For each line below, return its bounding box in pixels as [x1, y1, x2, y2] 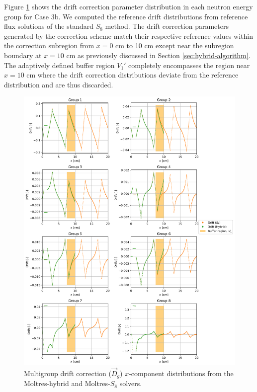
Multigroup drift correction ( [24, 368, 111, 378]
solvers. [119, 378, 142, 389]
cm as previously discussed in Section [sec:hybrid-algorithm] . [66, 50, 251, 60]
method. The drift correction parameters [105, 21, 229, 31]
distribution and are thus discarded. [4, 79, 113, 89]
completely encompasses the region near [128, 60, 250, 70]
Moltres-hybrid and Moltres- [24, 378, 110, 389]
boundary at [4, 50, 42, 60]
